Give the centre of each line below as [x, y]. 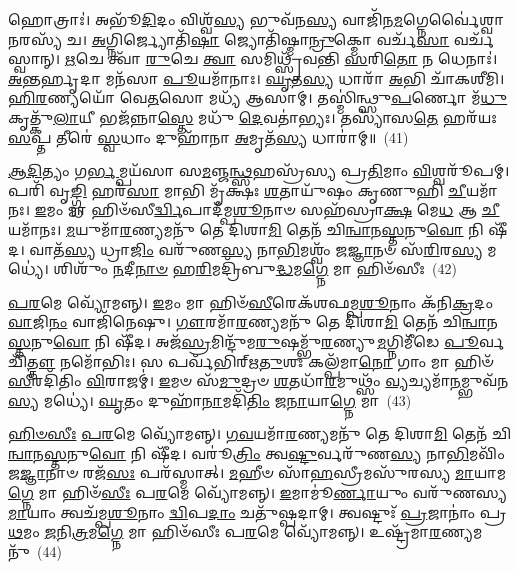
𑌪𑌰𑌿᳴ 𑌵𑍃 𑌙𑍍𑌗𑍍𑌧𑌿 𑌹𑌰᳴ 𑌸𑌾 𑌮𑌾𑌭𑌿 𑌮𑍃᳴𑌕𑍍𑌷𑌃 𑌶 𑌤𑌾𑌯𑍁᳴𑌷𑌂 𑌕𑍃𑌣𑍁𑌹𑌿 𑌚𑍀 [237, 189]
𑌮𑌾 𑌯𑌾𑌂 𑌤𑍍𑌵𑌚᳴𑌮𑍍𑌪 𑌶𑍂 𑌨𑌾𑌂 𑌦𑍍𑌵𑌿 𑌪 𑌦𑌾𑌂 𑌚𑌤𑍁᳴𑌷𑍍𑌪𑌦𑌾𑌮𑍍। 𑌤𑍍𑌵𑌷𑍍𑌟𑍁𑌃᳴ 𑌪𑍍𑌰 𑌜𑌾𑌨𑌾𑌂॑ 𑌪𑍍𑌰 [257, 511]
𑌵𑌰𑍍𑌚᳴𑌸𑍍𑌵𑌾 [473, 38]
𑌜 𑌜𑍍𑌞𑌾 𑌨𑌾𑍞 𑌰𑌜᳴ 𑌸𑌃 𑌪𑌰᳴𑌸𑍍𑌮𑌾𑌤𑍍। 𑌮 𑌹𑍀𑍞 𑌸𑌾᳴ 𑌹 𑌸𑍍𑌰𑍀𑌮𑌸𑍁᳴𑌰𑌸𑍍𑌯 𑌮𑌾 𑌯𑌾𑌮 [257, 472]
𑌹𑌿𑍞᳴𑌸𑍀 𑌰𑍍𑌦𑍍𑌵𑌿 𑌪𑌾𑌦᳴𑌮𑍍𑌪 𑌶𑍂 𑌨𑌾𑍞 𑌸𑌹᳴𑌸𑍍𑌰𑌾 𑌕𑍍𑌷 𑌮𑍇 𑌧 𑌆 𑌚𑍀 [295, 209]
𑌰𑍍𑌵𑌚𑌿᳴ [492, 340]
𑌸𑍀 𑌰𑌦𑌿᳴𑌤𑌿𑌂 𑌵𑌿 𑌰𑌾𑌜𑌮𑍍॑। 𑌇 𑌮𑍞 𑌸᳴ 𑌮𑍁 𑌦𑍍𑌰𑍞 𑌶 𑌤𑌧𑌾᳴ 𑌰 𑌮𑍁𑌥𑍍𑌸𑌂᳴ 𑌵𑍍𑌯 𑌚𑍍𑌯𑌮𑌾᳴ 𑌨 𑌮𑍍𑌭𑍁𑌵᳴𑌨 [258, 380]
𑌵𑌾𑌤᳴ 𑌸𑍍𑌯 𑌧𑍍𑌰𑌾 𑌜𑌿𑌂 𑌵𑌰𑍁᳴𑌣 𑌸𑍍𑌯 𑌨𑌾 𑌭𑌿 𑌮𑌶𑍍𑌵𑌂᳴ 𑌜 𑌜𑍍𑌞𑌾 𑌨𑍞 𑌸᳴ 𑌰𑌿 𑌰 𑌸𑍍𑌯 [256, 248]
